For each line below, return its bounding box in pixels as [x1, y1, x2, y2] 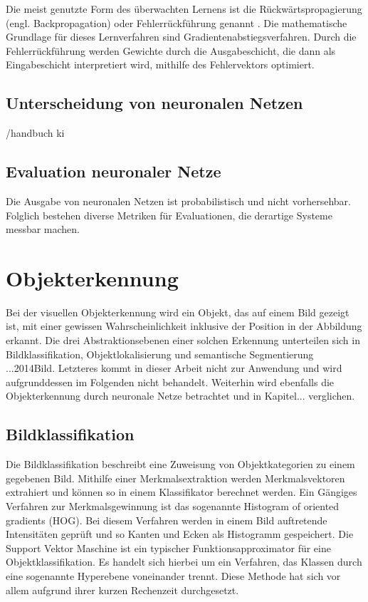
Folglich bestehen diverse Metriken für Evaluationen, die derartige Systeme [6, 207, 332, 222]
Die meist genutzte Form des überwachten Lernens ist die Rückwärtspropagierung [6, 1, 362, 16]
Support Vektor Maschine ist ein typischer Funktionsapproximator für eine [6, 540, 331, 555]
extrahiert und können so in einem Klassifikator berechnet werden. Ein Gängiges [6, 484, 357, 499]
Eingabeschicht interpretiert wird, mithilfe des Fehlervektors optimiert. [6, 57, 315, 72]
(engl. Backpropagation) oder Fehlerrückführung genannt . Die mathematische [6, 15, 347, 30]
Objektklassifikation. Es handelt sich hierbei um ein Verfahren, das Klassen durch [6, 554, 362, 569]
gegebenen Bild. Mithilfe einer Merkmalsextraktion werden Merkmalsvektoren [6, 470, 345, 485]
